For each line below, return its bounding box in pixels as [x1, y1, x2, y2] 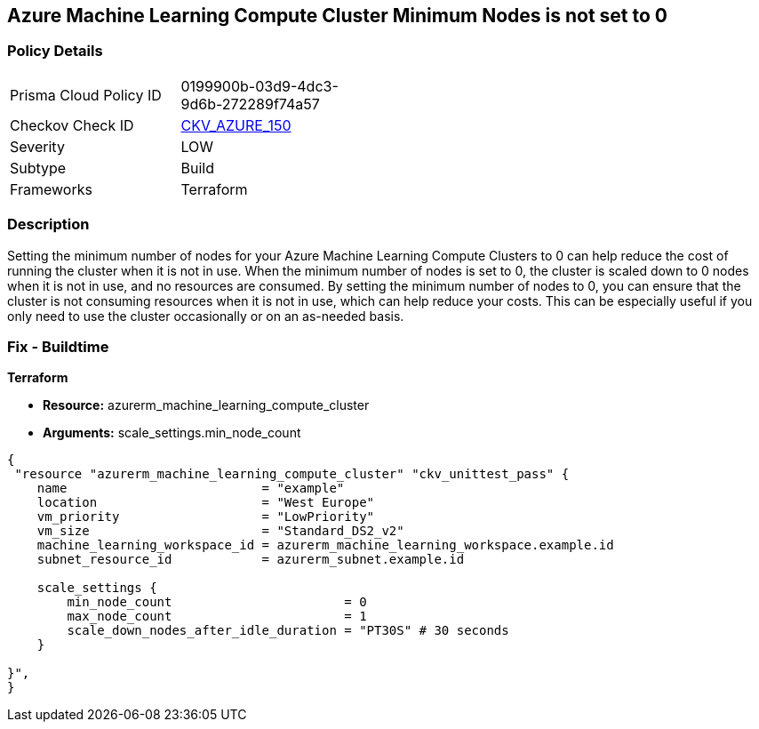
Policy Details [7, 42, 103, 60]
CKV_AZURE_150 [180, 116, 292, 134]
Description [7, 215, 90, 234]
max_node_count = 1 [67, 609, 367, 624]
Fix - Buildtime [7, 337, 109, 356]
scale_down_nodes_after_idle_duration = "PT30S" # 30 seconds [67, 623, 509, 638]
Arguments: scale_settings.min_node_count [43, 425, 301, 441]
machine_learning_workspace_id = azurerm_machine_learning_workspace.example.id [36, 538, 614, 553]
